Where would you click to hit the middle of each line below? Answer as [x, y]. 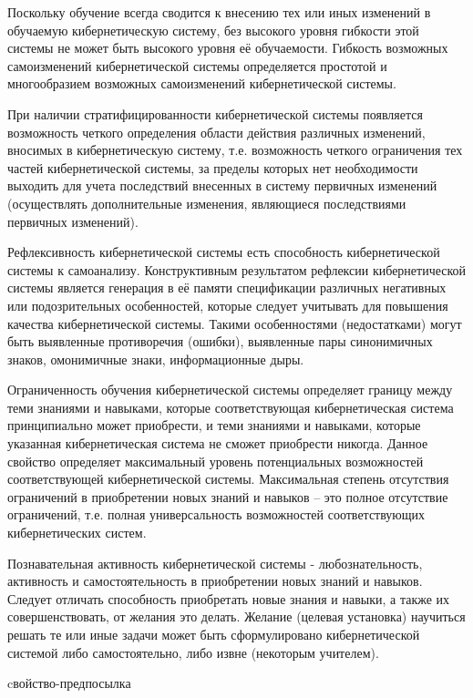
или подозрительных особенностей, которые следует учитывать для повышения [228, 305]
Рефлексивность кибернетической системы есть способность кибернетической [224, 252]
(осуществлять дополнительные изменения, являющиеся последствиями [207, 203]
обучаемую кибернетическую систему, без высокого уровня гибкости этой [213, 30]
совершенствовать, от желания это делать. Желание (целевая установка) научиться [236, 616]
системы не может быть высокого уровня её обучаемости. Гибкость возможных [228, 48]
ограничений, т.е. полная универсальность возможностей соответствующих [216, 514]
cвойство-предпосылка [69, 683]
